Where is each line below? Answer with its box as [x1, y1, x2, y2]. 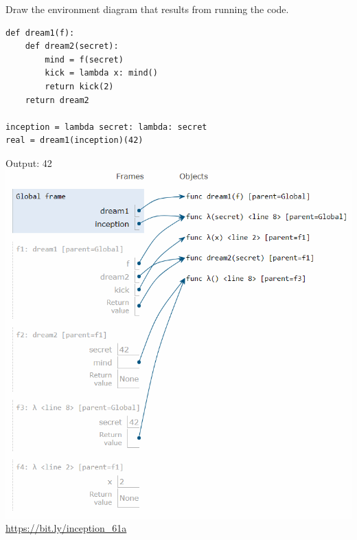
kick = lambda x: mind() [45, 68, 158, 78]
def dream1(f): [5, 27, 75, 38]
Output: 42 [5, 155, 52, 170]
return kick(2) [45, 81, 114, 91]
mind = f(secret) [45, 54, 124, 65]
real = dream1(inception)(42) [5, 135, 143, 146]
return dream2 [25, 95, 89, 105]
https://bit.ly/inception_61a [5, 521, 127, 535]
